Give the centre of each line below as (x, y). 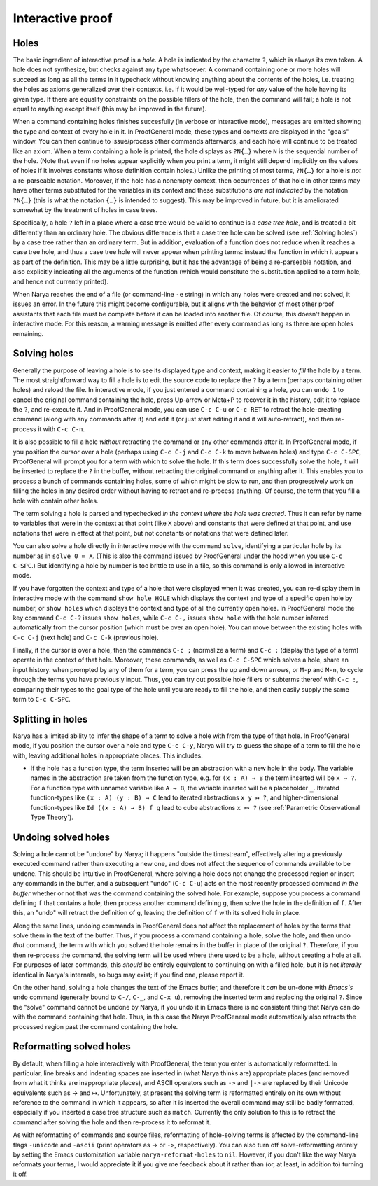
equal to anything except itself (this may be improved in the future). (110, 109)
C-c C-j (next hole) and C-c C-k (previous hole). (86, 637)
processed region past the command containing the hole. (96, 1026)
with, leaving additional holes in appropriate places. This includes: (108, 755)
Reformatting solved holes (72, 1047)
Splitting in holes (50, 719)
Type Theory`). (52, 817)
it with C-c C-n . (61, 429)
